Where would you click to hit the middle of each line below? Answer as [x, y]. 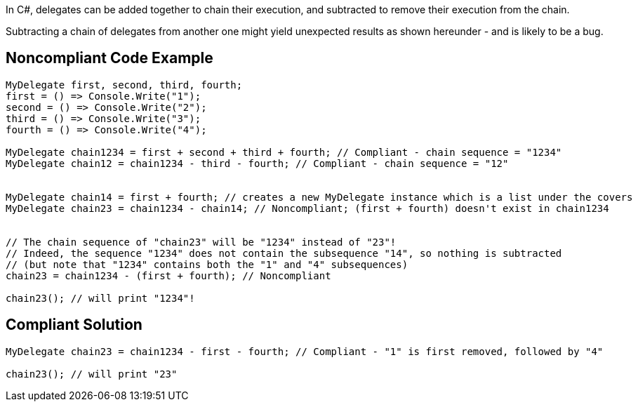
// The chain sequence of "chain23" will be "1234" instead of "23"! [201, 242]
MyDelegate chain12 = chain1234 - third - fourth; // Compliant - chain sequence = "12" [257, 163]
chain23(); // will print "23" [92, 374]
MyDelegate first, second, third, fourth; [124, 85]
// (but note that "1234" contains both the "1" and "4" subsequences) [207, 264]
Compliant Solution [74, 325]
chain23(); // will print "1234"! [100, 298]
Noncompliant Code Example [109, 58]
